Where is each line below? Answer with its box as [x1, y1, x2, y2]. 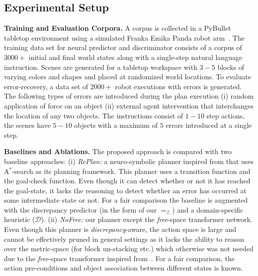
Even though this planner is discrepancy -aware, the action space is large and [4, 224, 237, 234]
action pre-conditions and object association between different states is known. [4, 263, 243, 273]
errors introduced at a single [166, 120, 252, 130]
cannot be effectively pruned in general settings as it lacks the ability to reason [4, 233, 245, 244]
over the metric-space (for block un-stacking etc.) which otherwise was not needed [4, 243, 254, 254]
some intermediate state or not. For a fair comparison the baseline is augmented [4, 195, 248, 205]
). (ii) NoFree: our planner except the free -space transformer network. [41, 214, 253, 224]
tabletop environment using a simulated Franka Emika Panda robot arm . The [4, 32, 245, 43]
